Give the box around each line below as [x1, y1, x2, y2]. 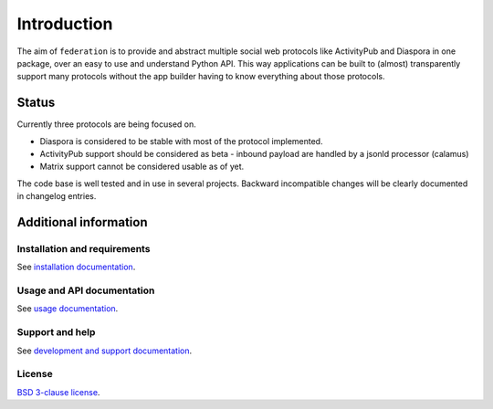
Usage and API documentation [16, 284, 155, 297]
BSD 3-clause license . [16, 386, 100, 397]
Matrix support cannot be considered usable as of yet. [39, 161, 245, 173]
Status [16, 95, 56, 110]
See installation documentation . [16, 261, 136, 273]
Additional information [16, 215, 148, 230]
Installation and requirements [16, 242, 151, 255]
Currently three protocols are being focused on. [16, 119, 196, 130]
